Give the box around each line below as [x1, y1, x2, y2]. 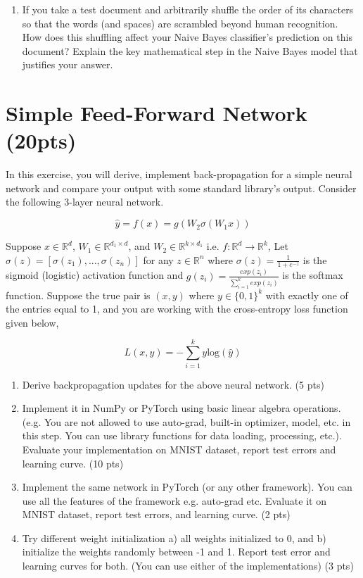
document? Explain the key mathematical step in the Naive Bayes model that [22, 43, 358, 58]
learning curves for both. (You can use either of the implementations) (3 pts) [22, 558, 354, 573]
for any [143, 252, 174, 267]
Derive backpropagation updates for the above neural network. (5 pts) [22, 377, 324, 391]
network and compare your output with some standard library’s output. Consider [6, 180, 357, 195]
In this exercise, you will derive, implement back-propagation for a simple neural [6, 167, 352, 182]
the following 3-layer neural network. [6, 194, 164, 209]
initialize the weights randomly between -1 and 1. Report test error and [22, 544, 331, 559]
